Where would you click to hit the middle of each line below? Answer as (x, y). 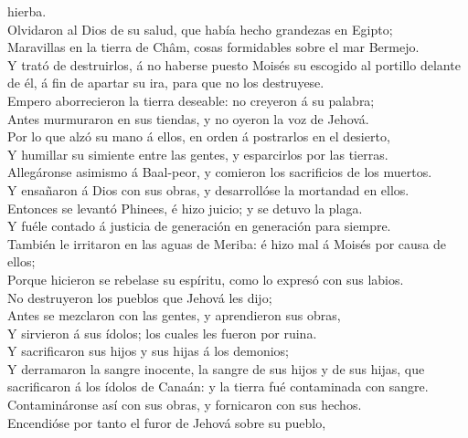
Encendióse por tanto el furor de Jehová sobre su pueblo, (167, 422)
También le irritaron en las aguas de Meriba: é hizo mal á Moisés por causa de (227, 243)
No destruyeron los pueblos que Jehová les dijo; (140, 297)
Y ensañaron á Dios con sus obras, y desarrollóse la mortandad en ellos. (208, 189)
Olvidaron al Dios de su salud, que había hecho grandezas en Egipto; (200, 29)
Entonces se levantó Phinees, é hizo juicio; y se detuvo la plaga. (185, 208)
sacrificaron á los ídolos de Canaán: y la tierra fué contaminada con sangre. (218, 386)
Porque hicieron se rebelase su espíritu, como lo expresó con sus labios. (206, 279)
